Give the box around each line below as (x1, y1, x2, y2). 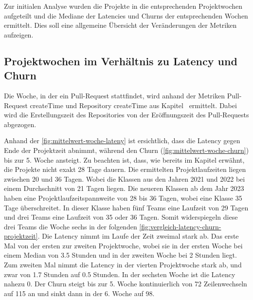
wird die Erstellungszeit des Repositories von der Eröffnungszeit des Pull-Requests (4, 110, 249, 120)
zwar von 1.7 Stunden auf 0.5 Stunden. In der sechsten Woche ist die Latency (4, 269, 235, 279)
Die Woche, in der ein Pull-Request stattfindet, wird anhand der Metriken (4, 90, 225, 100)
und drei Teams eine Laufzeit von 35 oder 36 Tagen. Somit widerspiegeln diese (4, 212, 238, 222)
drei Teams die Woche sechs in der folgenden (4, 221, 137, 231)
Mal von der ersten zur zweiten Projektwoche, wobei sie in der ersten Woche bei (4, 240, 243, 250)
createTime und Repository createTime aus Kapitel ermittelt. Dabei (30, 100, 237, 110)
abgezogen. (4, 119, 36, 129)
